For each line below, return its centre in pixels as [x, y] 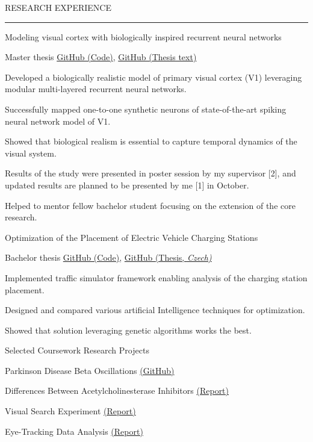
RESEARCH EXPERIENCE [58, 7]
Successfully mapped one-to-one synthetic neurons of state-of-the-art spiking [146, 109]
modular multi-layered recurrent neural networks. [96, 89]
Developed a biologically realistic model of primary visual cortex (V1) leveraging [153, 77]
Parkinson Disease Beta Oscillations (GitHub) [90, 370]
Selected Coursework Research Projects [77, 350]
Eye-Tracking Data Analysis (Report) [74, 431]
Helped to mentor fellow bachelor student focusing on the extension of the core [150, 205]
